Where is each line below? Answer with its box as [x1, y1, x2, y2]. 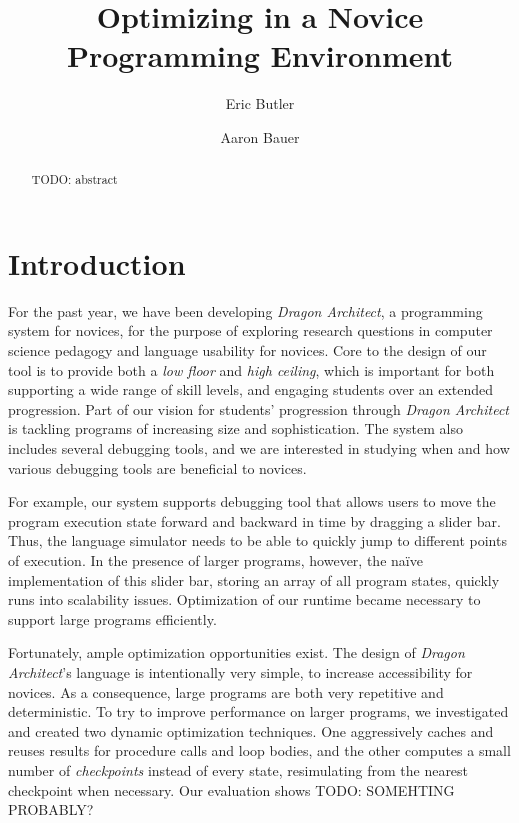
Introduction [8, 242, 186, 283]
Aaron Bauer [220, 126, 300, 147]
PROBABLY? [8, 799, 94, 820]
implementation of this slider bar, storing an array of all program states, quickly [8, 569, 500, 590]
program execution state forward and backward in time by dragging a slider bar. [8, 510, 501, 531]
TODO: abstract [31, 171, 118, 188]
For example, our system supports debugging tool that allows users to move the [8, 491, 496, 512]
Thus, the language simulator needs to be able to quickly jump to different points [8, 530, 507, 551]
